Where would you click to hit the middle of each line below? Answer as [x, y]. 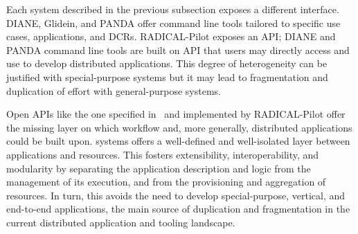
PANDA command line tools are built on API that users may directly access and [178, 49]
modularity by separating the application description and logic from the [159, 168]
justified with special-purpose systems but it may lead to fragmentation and [167, 76]
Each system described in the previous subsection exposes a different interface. [173, 9]
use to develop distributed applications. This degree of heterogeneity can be [167, 63]
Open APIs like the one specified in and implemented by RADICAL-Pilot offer [176, 114]
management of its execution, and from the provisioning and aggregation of [166, 182]
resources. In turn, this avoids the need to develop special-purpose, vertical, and [176, 195]
